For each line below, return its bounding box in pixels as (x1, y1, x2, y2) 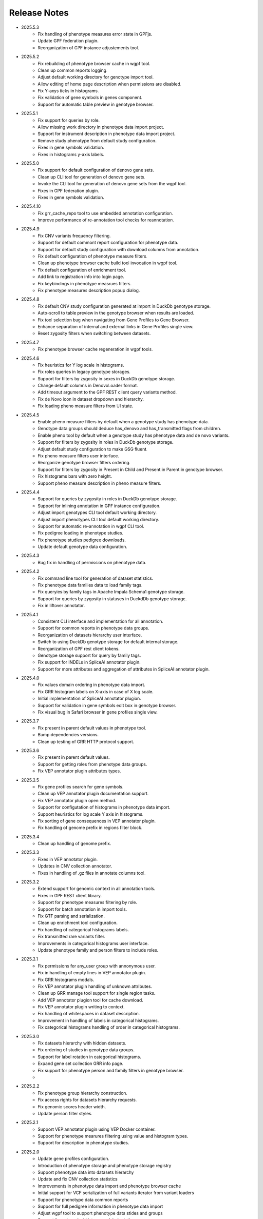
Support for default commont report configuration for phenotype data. (38, 239, 179, 246)
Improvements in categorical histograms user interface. (38, 940, 149, 946)
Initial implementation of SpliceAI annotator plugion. (38, 695, 141, 702)
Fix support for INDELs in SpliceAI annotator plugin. (38, 659, 141, 665)
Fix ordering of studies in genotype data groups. (38, 1047, 135, 1053)
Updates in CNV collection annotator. (38, 863, 112, 869)
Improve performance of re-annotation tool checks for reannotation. (38, 217, 174, 223)
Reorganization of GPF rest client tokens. (38, 646, 120, 651)
